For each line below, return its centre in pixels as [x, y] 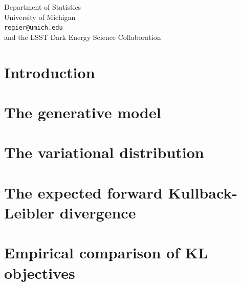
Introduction [50, 72]
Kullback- [203, 192]
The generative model [83, 112]
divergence [98, 212]
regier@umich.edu [34, 28]
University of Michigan [40, 17]
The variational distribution [104, 152]
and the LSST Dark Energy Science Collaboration [83, 37]
